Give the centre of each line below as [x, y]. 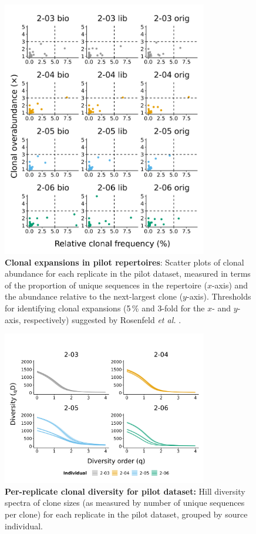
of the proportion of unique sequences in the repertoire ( [106, 285]
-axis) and [230, 285]
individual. [24, 525]
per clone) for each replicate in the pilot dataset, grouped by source [126, 514]
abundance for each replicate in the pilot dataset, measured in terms [128, 273]
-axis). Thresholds [219, 296]
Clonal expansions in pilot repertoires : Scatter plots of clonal [124, 262]
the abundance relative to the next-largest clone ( [94, 296]
